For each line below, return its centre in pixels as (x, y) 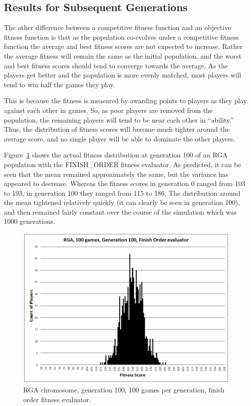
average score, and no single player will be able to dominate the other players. (120, 138)
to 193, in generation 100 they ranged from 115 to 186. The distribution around (122, 193)
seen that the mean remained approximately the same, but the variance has (116, 174)
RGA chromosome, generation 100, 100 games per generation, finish (124, 389)
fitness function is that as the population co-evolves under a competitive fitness (121, 37)
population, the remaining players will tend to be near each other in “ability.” (119, 119)
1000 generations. (30, 221)
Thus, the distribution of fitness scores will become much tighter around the (117, 129)
